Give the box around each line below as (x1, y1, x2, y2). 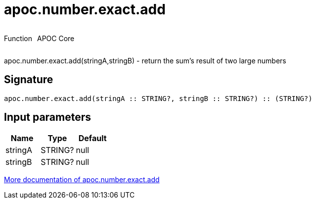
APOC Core (37, 34, 75, 43)
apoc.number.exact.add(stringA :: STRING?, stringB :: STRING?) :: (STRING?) (4, 94, 313, 102)
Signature (4, 73, 53, 86)
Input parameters (4, 111, 91, 124)
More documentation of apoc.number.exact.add (4, 175, 160, 184)
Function (4, 34, 32, 43)
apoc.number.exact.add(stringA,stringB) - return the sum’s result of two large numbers (4, 56, 286, 65)
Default (78, 133, 107, 144)
